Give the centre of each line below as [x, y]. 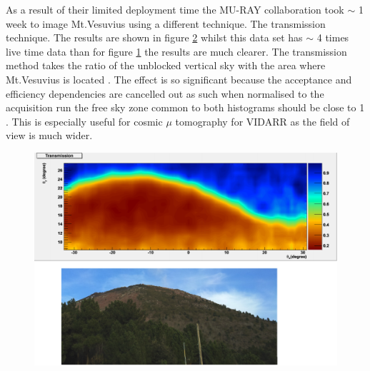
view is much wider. [49, 135]
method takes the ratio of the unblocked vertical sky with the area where [166, 65]
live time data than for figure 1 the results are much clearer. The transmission [176, 51]
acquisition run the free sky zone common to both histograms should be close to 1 [185, 107]
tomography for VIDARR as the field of [262, 121]
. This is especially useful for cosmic [84, 121]
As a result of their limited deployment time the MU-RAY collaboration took [175, 9]
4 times [333, 37]
